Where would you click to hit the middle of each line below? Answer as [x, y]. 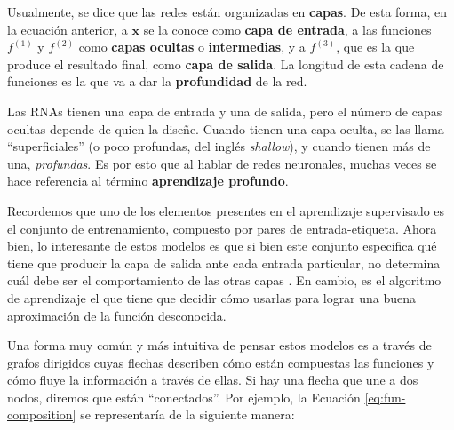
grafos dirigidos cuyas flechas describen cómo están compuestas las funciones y [221, 362]
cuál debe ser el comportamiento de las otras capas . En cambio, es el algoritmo [224, 280]
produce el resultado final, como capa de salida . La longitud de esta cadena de [226, 64]
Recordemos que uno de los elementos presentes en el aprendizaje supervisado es [226, 210]
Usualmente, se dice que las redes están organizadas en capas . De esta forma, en [227, 12]
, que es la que [375, 47]
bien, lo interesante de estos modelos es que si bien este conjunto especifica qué [222, 246]
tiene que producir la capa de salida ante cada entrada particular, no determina [224, 263]
